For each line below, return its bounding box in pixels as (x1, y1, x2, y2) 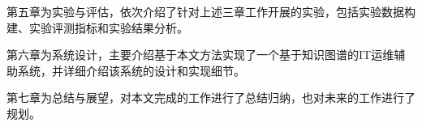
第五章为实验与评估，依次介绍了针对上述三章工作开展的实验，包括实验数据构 (6, 3, 416, 19)
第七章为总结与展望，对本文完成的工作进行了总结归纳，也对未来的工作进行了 (6, 89, 416, 106)
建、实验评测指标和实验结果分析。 (6, 19, 188, 36)
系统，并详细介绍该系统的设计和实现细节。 (17, 61, 245, 78)
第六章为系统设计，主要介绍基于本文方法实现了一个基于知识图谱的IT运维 (6, 46, 394, 63)
